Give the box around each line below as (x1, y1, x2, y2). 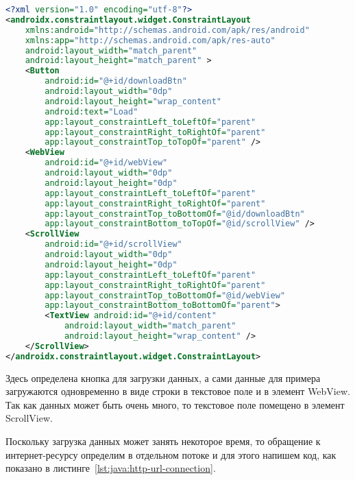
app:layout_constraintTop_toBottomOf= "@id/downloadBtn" (45, 208, 305, 219)
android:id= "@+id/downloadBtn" (45, 76, 187, 86)
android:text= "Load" (45, 106, 138, 117)
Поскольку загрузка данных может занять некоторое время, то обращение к (5, 434, 321, 448)
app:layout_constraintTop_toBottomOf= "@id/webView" (45, 290, 286, 300)
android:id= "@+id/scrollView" (45, 239, 182, 250)
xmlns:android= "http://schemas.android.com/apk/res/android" (25, 25, 310, 35)
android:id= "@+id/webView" (45, 158, 168, 168)
